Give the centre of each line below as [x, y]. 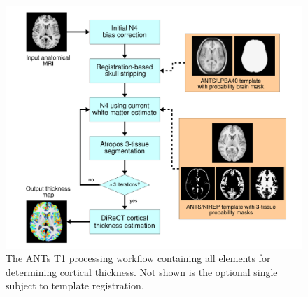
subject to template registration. [75, 285]
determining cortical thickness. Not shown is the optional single [142, 271]
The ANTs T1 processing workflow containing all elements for [138, 258]
